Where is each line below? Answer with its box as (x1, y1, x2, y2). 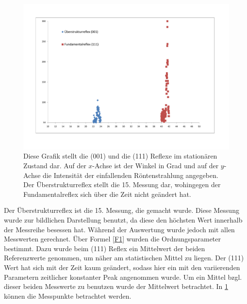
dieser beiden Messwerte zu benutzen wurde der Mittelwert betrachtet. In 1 (4, 281, 229, 291)
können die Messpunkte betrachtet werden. (4, 290, 132, 301)
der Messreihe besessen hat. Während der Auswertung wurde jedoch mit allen (4, 224, 235, 234)
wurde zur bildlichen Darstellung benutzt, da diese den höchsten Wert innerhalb (4, 214, 243, 224)
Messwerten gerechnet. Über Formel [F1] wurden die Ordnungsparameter (4, 234, 221, 244)
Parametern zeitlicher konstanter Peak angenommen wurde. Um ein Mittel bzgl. (4, 272, 242, 282)
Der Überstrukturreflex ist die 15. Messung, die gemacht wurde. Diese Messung (4, 205, 239, 215)
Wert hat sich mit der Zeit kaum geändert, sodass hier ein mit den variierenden (4, 262, 240, 272)
